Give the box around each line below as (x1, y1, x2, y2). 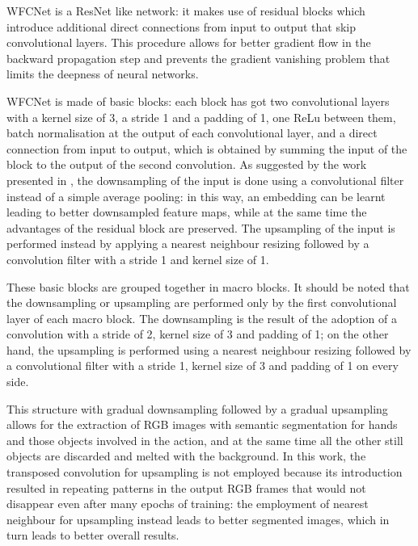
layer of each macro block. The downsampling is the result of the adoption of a (6, 309, 397, 326)
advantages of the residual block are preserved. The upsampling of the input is (6, 219, 395, 236)
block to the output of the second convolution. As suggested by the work (6, 156, 367, 173)
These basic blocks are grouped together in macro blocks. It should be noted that (6, 278, 410, 295)
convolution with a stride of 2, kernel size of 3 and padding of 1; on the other (6, 325, 389, 342)
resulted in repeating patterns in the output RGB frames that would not (6, 479, 366, 496)
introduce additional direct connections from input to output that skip (6, 18, 357, 35)
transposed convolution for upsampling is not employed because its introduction (6, 464, 403, 481)
